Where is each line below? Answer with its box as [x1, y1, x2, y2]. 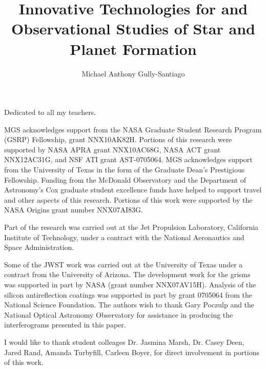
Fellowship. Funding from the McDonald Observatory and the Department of [4, 174, 247, 185]
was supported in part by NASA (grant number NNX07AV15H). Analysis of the [4, 279, 256, 289]
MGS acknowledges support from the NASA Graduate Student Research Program [4, 124, 262, 134]
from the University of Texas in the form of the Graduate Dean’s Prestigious [4, 164, 245, 175]
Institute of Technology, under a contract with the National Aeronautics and [4, 231, 244, 242]
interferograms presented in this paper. [4, 319, 126, 330]
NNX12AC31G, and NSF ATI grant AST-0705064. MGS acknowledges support [4, 154, 253, 165]
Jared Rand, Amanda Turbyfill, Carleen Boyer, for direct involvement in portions [4, 346, 259, 357]
